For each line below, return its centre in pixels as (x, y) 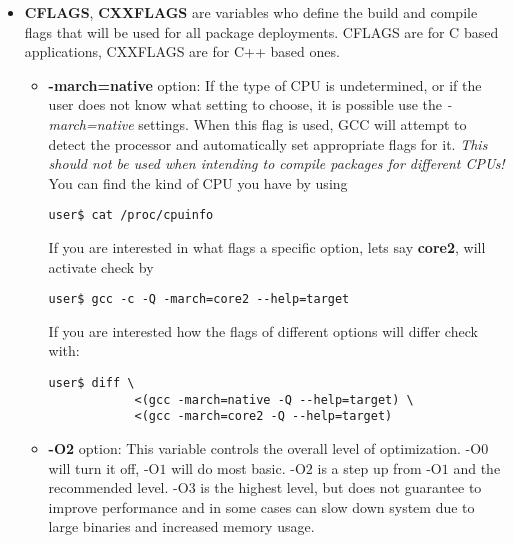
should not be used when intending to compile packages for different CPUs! (276, 163)
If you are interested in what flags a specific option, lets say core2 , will (267, 247)
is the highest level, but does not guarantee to (341, 487)
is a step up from (369, 467)
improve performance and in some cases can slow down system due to (261, 506)
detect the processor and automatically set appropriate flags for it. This (268, 143)
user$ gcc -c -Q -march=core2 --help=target (199, 299)
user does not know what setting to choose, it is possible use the (245, 104)
